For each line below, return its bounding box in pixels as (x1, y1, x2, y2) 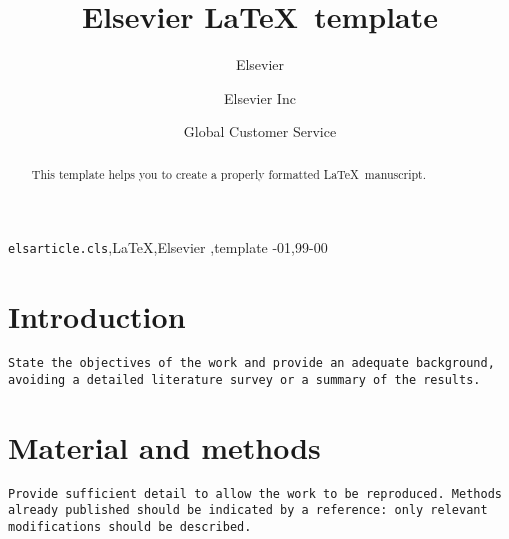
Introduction (8, 296, 186, 337)
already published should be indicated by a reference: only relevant (8, 503, 488, 518)
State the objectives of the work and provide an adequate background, (8, 356, 495, 371)
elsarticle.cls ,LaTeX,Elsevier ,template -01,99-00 (8, 237, 328, 258)
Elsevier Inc (224, 87, 296, 108)
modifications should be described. (8, 519, 252, 534)
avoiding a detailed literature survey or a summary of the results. (8, 372, 481, 387)
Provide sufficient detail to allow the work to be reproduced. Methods (8, 486, 502, 501)
